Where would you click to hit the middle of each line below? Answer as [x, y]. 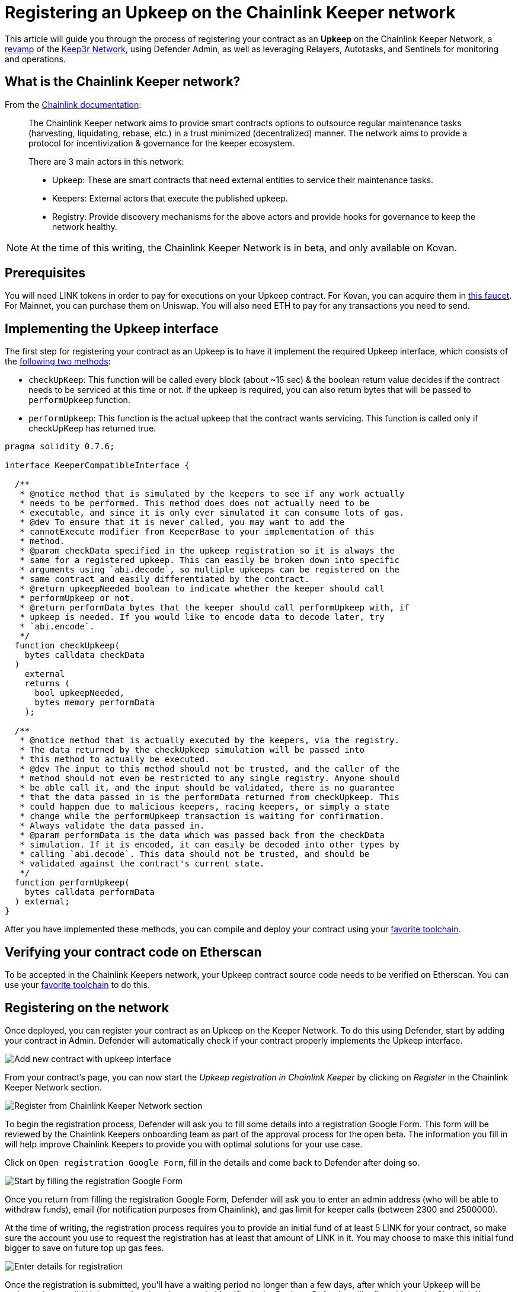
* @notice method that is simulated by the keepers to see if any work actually [212, 494]
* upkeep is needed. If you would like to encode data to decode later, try [202, 617]
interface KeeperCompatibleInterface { [97, 466]
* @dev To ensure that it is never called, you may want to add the [182, 522]
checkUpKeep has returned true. [92, 428]
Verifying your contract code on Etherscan [133, 952]
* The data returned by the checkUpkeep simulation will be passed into [192, 750]
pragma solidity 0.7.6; [60, 447]
